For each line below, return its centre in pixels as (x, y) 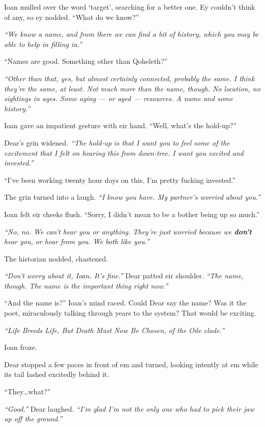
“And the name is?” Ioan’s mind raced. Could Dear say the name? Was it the (125, 303)
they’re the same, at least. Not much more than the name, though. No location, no (132, 88)
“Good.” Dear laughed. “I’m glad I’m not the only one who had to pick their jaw (129, 408)
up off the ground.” (33, 419)
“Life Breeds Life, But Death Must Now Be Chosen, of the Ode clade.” (114, 330)
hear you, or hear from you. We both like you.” (77, 241)
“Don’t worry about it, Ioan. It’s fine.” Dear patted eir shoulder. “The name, (124, 276)
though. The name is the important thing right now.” (86, 285)
